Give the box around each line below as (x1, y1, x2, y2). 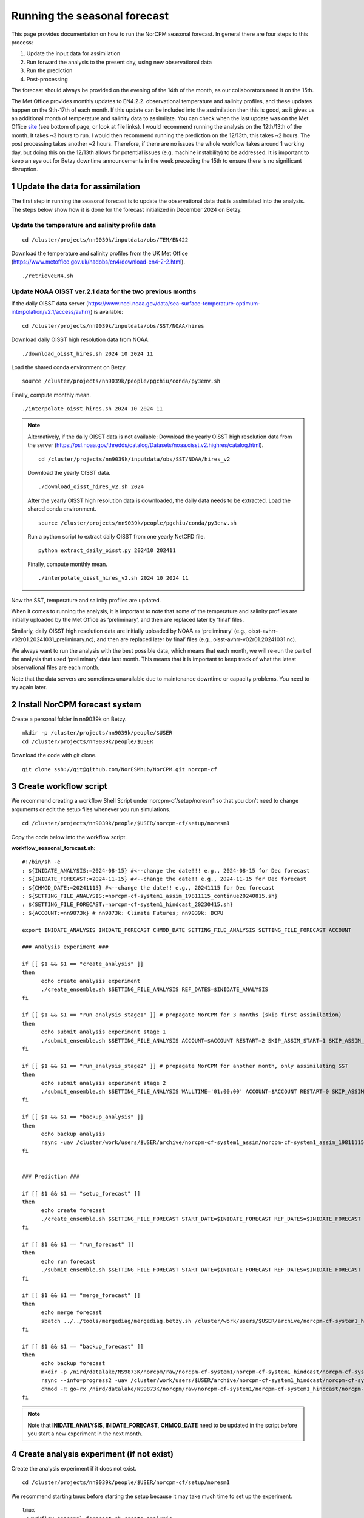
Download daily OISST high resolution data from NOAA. (11, 336, 150, 343)
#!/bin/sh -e (22, 859, 61, 865)
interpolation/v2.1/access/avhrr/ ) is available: (11, 308, 124, 316)
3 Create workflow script (11, 781, 107, 792)
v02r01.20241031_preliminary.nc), (11, 636, 96, 643)
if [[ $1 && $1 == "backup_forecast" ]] (22, 1343, 144, 1350)
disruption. (11, 166, 39, 173)
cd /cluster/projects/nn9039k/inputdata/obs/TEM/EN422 (22, 236, 189, 243)
